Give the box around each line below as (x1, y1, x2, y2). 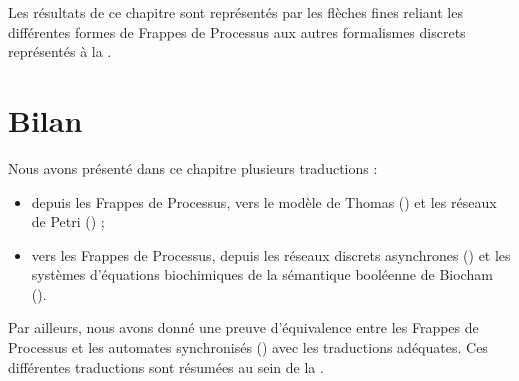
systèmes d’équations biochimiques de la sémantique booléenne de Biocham (31, 264, 493, 285)
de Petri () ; (31, 211, 105, 232)
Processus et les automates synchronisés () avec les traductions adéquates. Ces (8, 337, 488, 358)
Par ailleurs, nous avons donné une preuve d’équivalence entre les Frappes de (8, 317, 479, 338)
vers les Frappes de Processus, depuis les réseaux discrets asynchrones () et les (31, 244, 511, 265)
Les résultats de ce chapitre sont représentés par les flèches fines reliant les (8, 2, 463, 22)
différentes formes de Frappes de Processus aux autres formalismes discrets (8, 21, 466, 42)
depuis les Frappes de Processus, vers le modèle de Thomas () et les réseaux (31, 191, 497, 212)
